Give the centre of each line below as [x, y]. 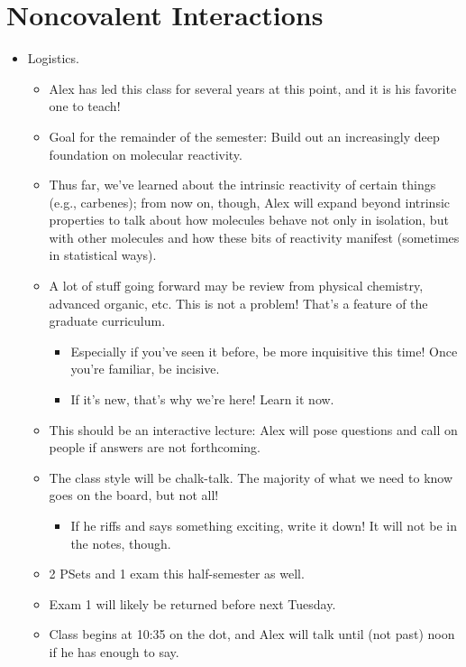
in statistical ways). [103, 255]
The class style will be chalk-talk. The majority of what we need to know [251, 477]
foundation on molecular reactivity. [146, 154]
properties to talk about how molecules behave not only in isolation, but [249, 220]
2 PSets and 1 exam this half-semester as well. [177, 574]
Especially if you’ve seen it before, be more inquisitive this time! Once [264, 351]
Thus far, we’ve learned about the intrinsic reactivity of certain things [242, 185]
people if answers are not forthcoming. [155, 447]
